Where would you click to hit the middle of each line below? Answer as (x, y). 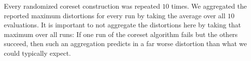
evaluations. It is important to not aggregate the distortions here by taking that (123, 25)
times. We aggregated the (209, 6)
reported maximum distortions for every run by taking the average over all (115, 15)
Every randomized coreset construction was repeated (82, 6)
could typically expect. (38, 53)
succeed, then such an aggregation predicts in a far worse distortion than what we (125, 43)
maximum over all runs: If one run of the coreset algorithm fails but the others (121, 34)
